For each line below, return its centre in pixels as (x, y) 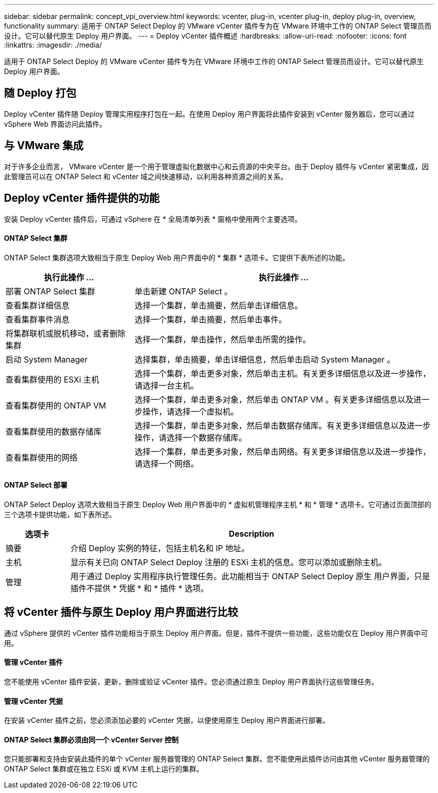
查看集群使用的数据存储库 (54, 431)
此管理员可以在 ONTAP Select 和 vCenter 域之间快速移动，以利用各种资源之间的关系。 (146, 176)
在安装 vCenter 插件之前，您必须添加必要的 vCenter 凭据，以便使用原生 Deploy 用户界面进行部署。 (167, 720)
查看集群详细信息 (38, 305)
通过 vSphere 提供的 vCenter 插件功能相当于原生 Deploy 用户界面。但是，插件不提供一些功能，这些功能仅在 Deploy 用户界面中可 (216, 633)
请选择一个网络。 (167, 463)
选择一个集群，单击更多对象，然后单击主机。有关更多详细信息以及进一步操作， (283, 373)
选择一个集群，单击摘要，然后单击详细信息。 (219, 305)
